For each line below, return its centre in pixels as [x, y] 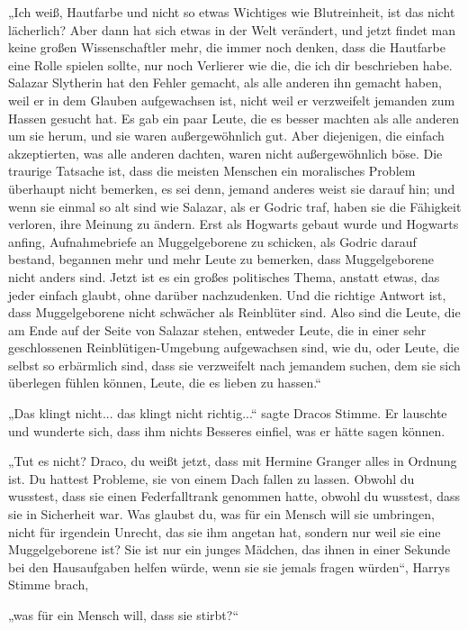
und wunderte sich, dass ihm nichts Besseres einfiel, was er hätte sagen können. [227, 430]
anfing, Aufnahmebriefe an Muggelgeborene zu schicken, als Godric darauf [212, 241]
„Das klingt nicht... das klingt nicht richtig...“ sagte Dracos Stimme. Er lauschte [228, 413]
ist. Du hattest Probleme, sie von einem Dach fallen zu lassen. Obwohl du [211, 478]
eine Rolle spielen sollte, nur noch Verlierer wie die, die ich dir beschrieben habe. [230, 64]
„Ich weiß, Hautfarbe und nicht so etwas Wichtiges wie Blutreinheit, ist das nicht [232, 12]
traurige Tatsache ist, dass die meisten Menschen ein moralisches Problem [212, 171]
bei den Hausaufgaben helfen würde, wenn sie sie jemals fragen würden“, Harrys [229, 566]
